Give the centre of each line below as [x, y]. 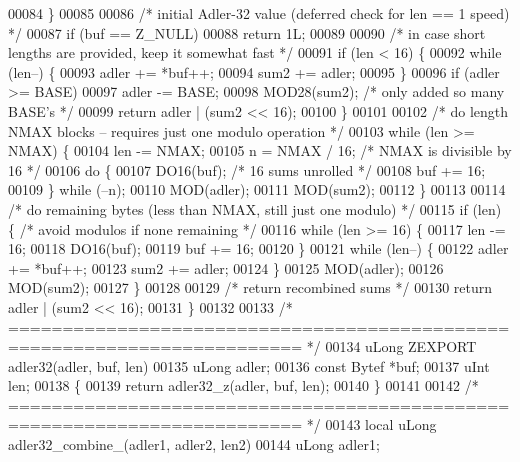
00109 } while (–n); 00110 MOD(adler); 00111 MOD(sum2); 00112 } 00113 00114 [257, 189]
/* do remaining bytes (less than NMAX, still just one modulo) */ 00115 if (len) [255, 208]
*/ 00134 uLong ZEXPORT [391, 346]
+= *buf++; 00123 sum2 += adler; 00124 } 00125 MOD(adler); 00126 [226, 267]
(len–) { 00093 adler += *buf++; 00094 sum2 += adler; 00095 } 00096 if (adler [254, 71]
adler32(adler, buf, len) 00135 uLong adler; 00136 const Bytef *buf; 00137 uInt [249, 365]
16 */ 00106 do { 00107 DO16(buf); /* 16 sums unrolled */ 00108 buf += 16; [247, 169]
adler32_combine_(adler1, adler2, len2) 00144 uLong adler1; [194, 444]
